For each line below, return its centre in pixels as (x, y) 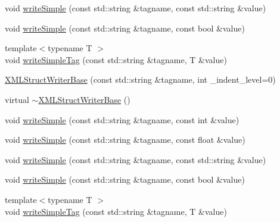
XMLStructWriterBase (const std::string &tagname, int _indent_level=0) (140, 79)
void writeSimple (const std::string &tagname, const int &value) (122, 119)
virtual (17, 99)
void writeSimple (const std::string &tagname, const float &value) (125, 140)
